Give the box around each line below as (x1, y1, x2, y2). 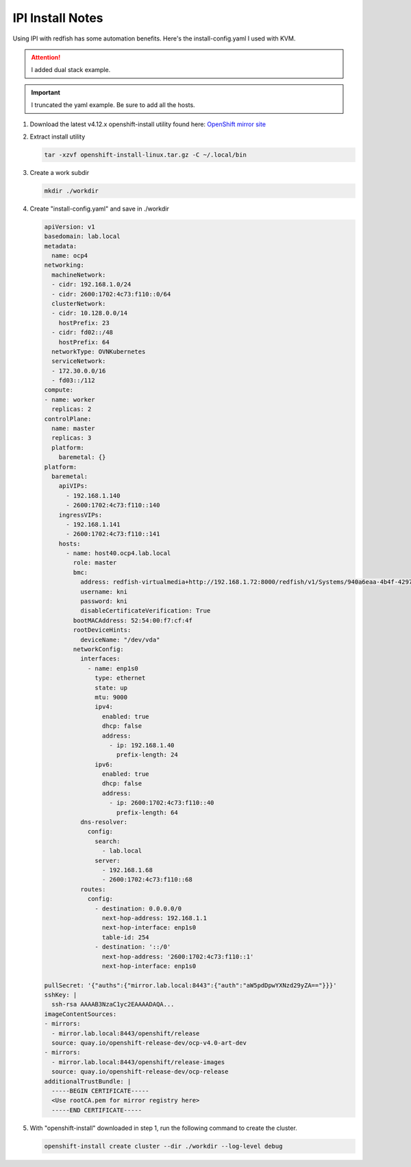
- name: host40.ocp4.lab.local (66, 550, 171, 557)
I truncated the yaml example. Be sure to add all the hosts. (31, 101, 195, 109)
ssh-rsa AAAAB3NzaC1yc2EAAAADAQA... (51, 1000, 175, 1009)
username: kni (79, 587, 128, 596)
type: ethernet (95, 674, 146, 682)
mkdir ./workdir (44, 187, 99, 195)
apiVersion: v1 (44, 223, 95, 231)
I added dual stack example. (31, 66, 111, 74)
